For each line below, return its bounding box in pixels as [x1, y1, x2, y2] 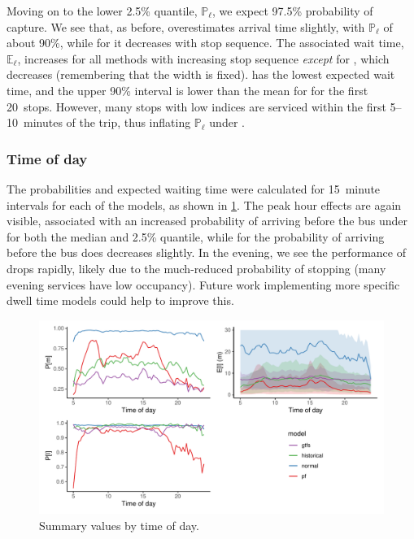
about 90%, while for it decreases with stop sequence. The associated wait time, [7, 34, 404, 51]
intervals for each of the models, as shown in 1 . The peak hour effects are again [7, 196, 402, 213]
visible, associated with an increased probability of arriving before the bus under [7, 212, 408, 229]
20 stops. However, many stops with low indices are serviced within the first [7, 98, 386, 115]
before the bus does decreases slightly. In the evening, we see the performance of [7, 244, 406, 261]
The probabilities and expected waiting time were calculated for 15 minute [7, 180, 381, 197]
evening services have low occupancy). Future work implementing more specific [7, 276, 400, 293]
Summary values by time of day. [39, 516, 199, 533]
